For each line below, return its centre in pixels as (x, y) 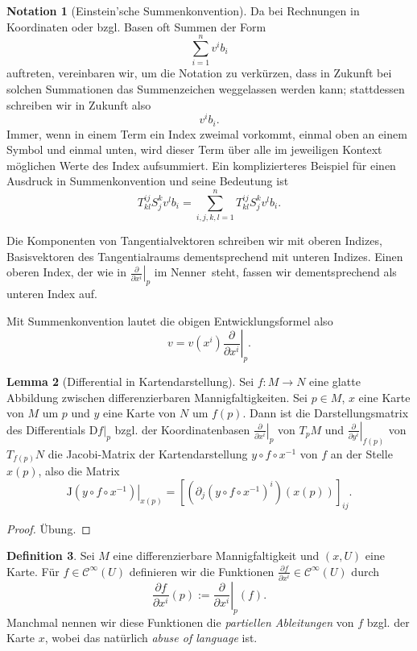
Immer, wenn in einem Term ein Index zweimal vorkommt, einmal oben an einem (207, 133)
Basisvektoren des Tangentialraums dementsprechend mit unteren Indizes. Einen (205, 256)
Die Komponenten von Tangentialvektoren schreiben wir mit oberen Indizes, (194, 240)
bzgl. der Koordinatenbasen (182, 429)
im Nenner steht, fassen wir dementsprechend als (275, 272)
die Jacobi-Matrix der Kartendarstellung (148, 453)
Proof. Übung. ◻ (49, 528)
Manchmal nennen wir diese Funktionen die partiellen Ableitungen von (180, 622)
